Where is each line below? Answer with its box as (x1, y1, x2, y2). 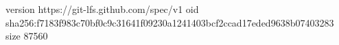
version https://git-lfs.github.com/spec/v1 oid (5, 2, 199, 16)
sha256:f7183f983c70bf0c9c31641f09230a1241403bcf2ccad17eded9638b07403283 (5, 15, 334, 29)
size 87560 (5, 29, 48, 43)
